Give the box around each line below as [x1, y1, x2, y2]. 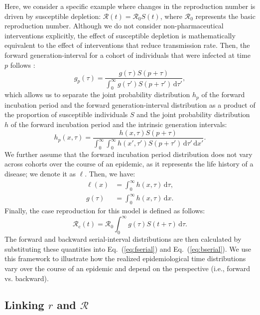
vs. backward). [4, 273, 49, 283]
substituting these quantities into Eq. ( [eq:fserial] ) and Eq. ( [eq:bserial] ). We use [4, 243, 251, 254]
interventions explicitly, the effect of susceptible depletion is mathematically [4, 30, 236, 40]
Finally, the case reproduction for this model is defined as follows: [4, 205, 205, 216]
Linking [4, 297, 44, 313]
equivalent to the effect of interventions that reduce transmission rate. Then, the [4, 40, 250, 50]
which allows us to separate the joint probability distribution [4, 89, 190, 100]
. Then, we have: [85, 168, 135, 178]
